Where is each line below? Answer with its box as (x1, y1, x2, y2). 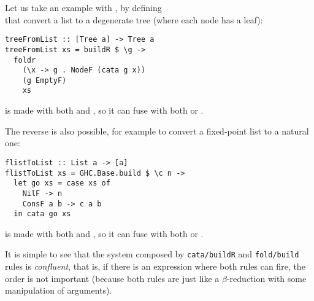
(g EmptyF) (22, 76, 67, 85)
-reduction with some (226, 272, 307, 284)
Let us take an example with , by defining (5, 1, 162, 14)
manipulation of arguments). (5, 284, 112, 297)
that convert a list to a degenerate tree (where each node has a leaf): (5, 13, 263, 26)
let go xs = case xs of (13, 179, 110, 188)
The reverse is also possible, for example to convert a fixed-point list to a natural (5, 124, 309, 137)
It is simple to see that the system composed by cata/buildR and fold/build (5, 248, 299, 260)
